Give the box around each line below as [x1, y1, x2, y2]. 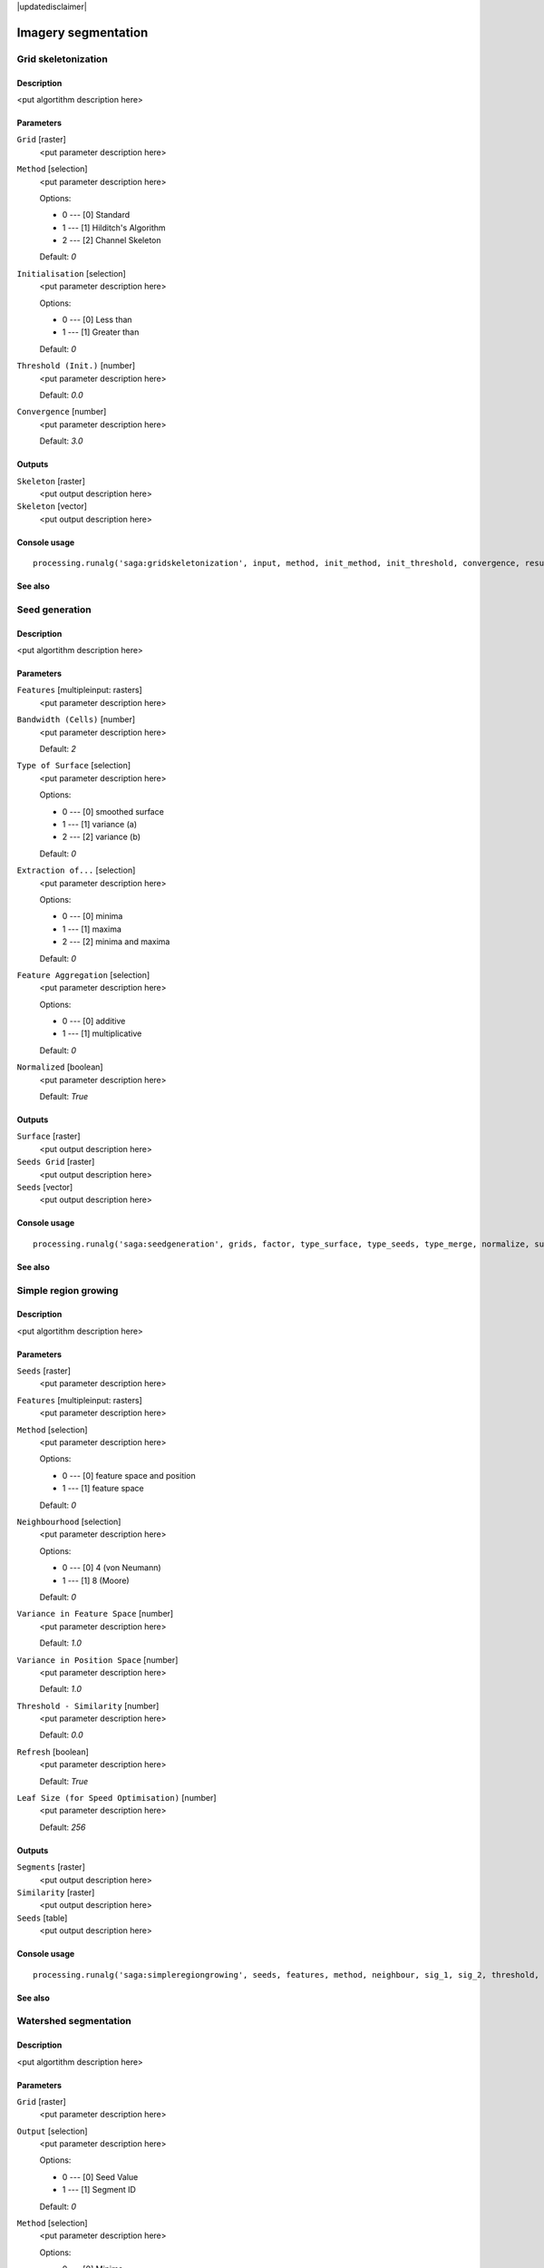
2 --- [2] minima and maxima [62, 936, 170, 947]
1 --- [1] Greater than [62, 327, 140, 337]
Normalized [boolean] [16, 1061, 103, 1072]
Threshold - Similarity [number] [16, 1700, 160, 1711]
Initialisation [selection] [16, 268, 126, 279]
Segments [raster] [16, 1862, 85, 1872]
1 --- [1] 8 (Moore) [62, 1575, 131, 1586]
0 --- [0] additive [62, 1016, 126, 1027]
